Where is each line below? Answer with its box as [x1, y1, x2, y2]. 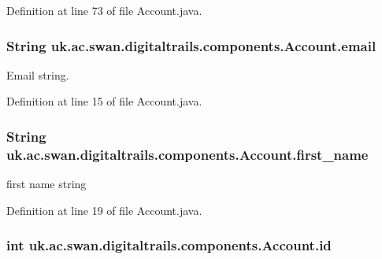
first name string [6, 176, 87, 192]
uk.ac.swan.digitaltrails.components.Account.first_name [6, 144, 369, 164]
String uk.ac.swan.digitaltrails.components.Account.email [6, 35, 376, 55]
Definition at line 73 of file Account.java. [6, 2, 202, 18]
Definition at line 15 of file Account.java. [6, 93, 202, 109]
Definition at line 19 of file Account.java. [6, 202, 202, 218]
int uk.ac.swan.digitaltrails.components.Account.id [6, 235, 332, 255]
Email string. [6, 66, 69, 83]
